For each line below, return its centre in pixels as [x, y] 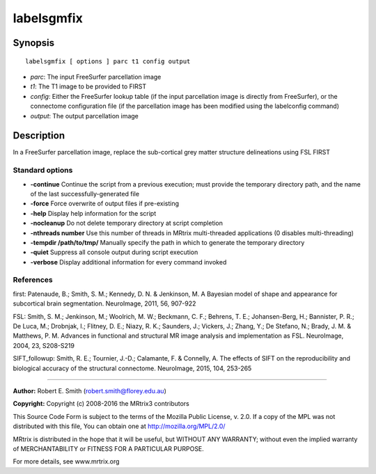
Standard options [43, 171]
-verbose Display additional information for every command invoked [128, 262]
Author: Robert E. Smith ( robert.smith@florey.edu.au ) [89, 390]
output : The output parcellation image [85, 116]
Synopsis [34, 43]
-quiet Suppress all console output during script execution [114, 252]
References [33, 280]
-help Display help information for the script [93, 213]
